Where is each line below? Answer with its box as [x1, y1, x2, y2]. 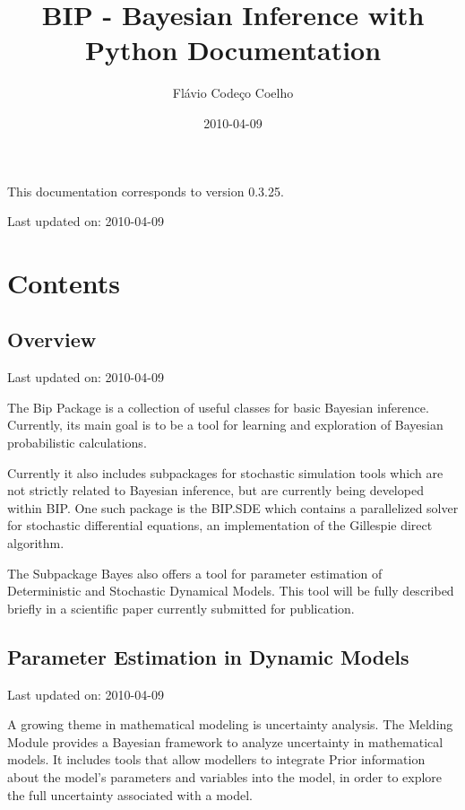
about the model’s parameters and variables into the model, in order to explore [7, 767, 443, 786]
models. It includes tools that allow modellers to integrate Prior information [7, 750, 426, 769]
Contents [7, 264, 120, 300]
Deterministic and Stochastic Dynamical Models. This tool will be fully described [7, 581, 454, 600]
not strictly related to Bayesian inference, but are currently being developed [7, 481, 424, 500]
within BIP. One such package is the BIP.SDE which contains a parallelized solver [7, 498, 459, 517]
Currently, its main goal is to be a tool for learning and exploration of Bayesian [7, 415, 443, 434]
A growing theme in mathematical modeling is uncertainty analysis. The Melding [7, 715, 453, 734]
